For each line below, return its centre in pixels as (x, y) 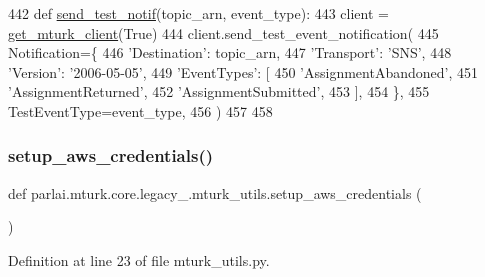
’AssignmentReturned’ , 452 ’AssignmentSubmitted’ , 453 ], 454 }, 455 (219, 91)
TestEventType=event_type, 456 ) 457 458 (140, 110)
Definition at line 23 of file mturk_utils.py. (139, 259)
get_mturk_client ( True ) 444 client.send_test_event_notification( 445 (223, 32)
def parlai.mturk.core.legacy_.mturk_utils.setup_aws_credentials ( (215, 192)
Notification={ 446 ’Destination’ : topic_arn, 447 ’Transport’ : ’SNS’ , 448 (230, 52)
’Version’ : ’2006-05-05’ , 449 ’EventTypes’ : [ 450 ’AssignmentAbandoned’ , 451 (243, 71)
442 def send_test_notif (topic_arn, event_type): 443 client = (198, 13)
